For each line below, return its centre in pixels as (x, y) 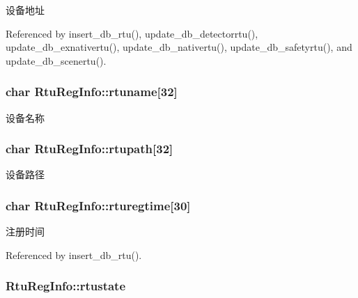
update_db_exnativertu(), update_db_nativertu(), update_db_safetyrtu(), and (179, 47)
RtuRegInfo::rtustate (66, 286)
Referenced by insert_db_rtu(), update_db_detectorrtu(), (132, 33)
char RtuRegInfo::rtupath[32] (89, 149)
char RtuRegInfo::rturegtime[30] (98, 205)
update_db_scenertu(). (56, 60)
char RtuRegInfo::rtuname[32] (92, 92)
